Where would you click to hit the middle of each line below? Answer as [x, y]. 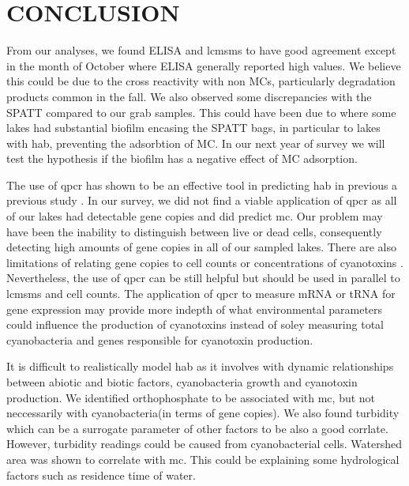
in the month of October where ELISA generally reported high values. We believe [204, 65]
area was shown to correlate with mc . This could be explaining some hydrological [203, 459]
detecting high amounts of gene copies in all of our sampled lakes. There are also [201, 247]
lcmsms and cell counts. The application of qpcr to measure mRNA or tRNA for [201, 294]
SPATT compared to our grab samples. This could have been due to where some [201, 112]
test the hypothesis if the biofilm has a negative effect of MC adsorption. [182, 158]
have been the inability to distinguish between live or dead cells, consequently [194, 231]
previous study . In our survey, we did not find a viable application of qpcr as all [202, 200]
